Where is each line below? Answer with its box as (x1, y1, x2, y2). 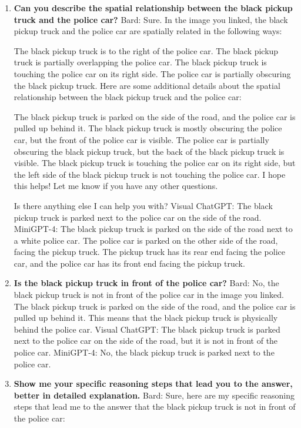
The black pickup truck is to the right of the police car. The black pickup (14, 44, 279, 57)
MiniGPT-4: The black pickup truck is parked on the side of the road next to (14, 223, 293, 235)
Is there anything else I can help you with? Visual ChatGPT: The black (14, 199, 273, 211)
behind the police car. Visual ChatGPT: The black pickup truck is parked (14, 323, 280, 335)
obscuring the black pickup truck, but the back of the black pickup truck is (14, 145, 285, 157)
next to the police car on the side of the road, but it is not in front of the (14, 334, 278, 347)
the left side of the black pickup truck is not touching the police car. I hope (14, 168, 286, 180)
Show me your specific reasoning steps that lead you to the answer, (14, 377, 293, 390)
